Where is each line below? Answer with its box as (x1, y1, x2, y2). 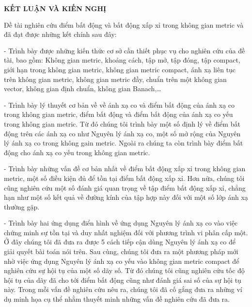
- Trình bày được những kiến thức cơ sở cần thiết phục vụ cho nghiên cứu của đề (4, 45, 245, 55)
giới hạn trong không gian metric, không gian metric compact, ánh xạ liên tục (4, 64, 236, 74)
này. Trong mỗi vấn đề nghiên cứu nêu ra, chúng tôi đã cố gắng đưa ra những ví (4, 284, 242, 294)
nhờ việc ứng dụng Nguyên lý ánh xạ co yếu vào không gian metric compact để (4, 256, 239, 266)
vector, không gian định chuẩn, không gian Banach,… (4, 83, 161, 94)
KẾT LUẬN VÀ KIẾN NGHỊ (4, 3, 107, 13)
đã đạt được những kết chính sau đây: (4, 29, 117, 39)
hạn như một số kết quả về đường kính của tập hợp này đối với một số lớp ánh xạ (4, 192, 248, 202)
